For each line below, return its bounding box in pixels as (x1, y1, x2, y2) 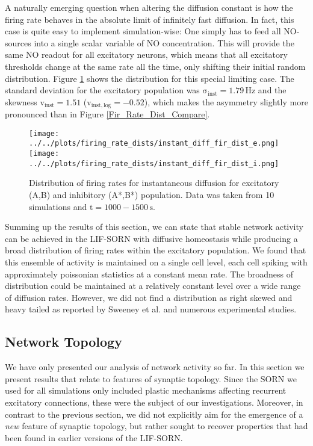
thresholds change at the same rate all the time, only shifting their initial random (5, 60, 306, 72)
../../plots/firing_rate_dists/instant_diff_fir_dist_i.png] (29, 159, 279, 168)
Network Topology (5, 332, 122, 351)
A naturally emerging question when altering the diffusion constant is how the (5, 1, 293, 13)
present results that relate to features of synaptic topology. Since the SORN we (5, 372, 297, 385)
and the (258, 84, 287, 96)
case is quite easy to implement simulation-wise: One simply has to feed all (5, 25, 281, 37)
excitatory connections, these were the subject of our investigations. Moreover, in (5, 395, 303, 408)
